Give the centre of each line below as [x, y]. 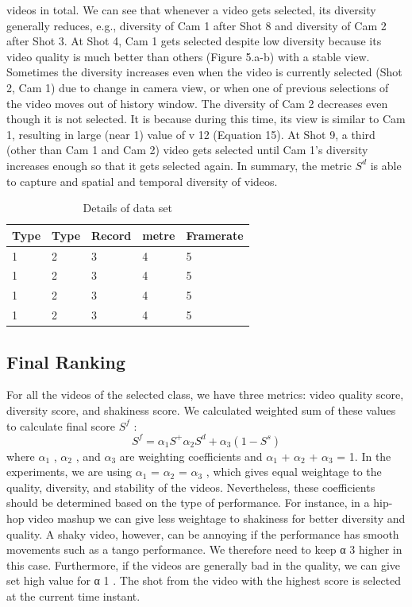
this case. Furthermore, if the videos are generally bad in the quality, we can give [204, 564]
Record [112, 235]
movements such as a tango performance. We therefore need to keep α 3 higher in [204, 549]
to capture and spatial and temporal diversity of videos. [142, 181]
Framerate [215, 235]
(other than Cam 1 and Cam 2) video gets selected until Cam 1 [161, 150]
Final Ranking [66, 361]
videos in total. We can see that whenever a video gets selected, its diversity [191, 10]
